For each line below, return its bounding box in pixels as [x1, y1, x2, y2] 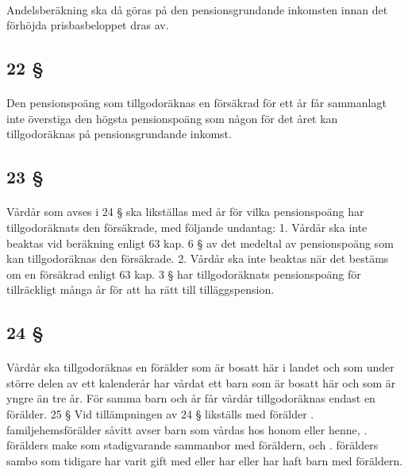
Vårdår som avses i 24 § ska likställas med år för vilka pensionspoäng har [6, 203, 364, 220]
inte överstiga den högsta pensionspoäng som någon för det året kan [6, 110, 338, 126]
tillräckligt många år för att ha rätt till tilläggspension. [6, 281, 275, 298]
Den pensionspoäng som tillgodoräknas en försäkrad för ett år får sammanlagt [6, 94, 387, 111]
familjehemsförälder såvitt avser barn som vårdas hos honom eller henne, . [6, 421, 368, 437]
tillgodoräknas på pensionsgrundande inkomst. [6, 125, 232, 142]
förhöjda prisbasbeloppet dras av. [6, 17, 169, 33]
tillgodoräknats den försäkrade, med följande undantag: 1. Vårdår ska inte [6, 218, 368, 235]
